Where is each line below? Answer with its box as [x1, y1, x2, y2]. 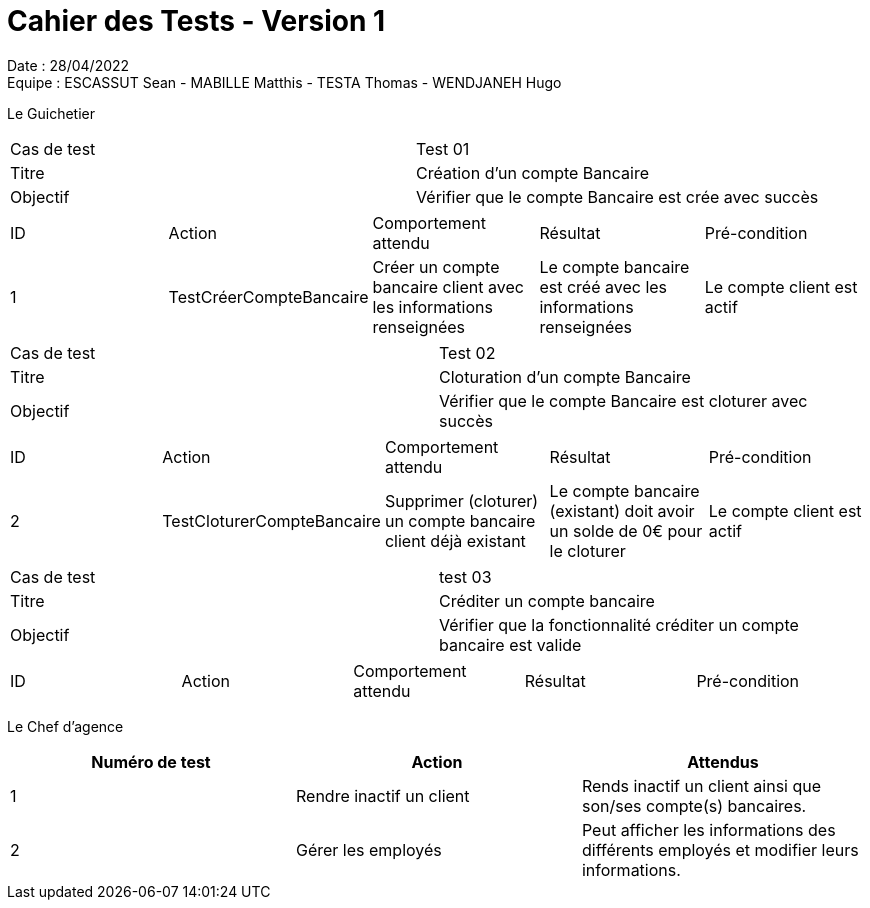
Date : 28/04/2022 [7, 56, 130, 74]
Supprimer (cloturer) [384, 490, 539, 511]
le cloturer [549, 540, 626, 561]
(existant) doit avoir [549, 500, 695, 521]
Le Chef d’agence [7, 717, 124, 735]
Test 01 [416, 138, 470, 159]
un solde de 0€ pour [549, 520, 703, 541]
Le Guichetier [7, 104, 95, 122]
